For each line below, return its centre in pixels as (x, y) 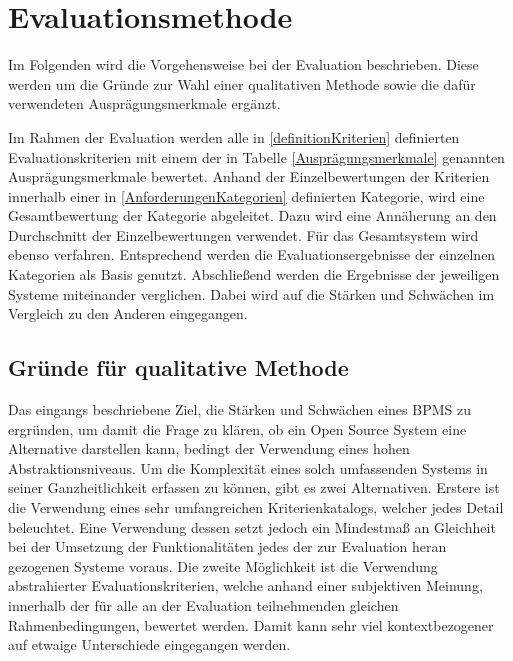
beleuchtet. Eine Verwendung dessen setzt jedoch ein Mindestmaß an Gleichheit (252, 526)
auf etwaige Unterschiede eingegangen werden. (149, 644)
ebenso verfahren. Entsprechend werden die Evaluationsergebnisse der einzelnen (252, 254)
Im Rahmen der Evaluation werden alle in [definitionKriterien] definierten (234, 136)
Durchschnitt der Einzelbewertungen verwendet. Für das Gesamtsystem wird (243, 234)
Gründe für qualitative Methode (178, 367)
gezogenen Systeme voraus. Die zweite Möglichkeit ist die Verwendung (223, 565)
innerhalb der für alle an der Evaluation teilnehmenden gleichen (203, 604)
